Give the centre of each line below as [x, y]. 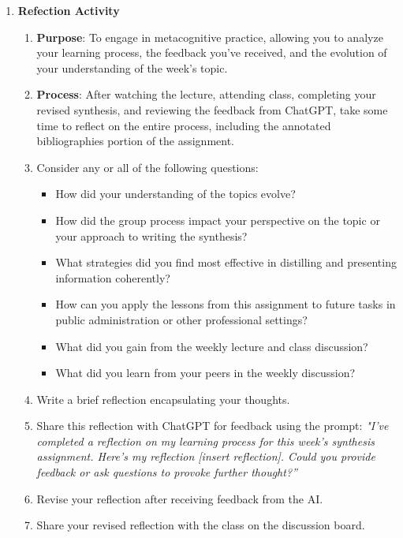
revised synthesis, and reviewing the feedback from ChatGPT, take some [212, 109]
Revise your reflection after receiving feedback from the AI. [180, 498]
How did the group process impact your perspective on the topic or [218, 220]
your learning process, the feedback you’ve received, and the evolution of [212, 52]
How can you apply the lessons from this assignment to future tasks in [226, 304]
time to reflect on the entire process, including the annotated [184, 125]
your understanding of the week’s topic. [132, 67]
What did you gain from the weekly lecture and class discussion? [212, 346]
